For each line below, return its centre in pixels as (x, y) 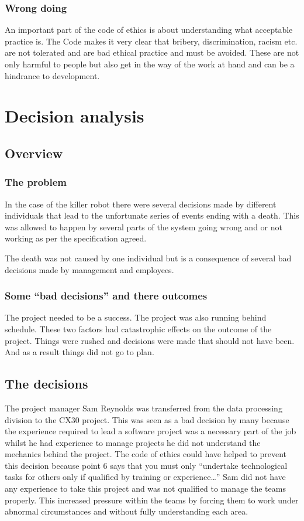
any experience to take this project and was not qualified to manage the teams (145, 488)
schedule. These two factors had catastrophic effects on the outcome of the (138, 328)
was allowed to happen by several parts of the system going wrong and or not (144, 227)
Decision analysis (75, 116)
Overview (34, 153)
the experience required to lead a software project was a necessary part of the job (151, 431)
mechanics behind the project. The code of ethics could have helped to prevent (146, 454)
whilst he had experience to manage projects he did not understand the (133, 442)
